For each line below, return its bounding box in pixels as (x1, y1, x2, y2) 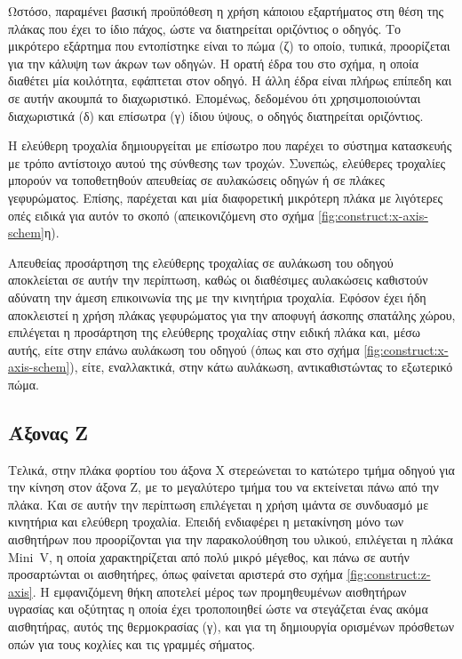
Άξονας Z (8, 418, 88, 446)
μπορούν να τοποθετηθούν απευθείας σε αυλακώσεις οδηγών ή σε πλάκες (8, 171, 385, 189)
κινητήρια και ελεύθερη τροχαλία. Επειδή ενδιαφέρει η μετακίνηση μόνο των (8, 512, 404, 531)
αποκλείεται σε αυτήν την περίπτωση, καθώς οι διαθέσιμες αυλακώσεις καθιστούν (8, 270, 428, 289)
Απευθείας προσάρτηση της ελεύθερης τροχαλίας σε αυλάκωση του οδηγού (8, 253, 394, 271)
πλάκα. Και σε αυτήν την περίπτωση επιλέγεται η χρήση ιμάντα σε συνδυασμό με (8, 494, 429, 513)
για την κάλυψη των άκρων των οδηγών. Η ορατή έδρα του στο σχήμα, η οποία (8, 53, 419, 72)
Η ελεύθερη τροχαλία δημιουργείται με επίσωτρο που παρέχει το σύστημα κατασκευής (8, 136, 452, 155)
